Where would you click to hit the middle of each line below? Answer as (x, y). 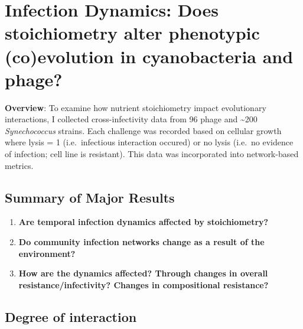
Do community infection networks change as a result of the (141, 242)
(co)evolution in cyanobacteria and (149, 56)
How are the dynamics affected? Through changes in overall (143, 273)
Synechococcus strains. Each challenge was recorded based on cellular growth (143, 130)
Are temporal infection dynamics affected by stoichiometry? (144, 222)
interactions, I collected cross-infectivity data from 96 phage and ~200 (131, 119)
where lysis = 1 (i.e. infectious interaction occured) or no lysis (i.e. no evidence (149, 142)
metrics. (19, 165)
